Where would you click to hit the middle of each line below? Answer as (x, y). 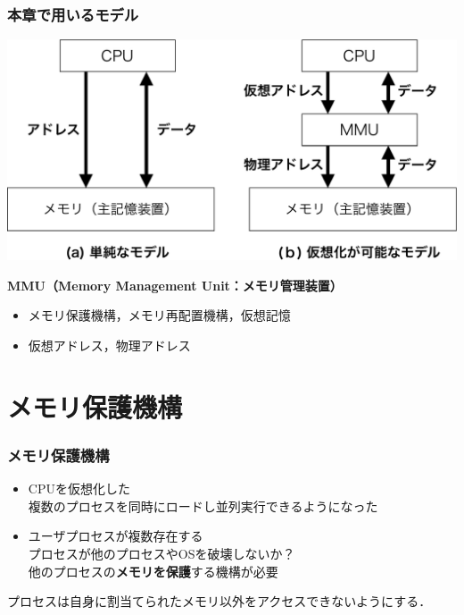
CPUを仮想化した (79, 489)
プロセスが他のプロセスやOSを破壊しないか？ (162, 554)
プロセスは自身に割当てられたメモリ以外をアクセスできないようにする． (220, 601)
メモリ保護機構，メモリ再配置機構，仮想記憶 (159, 315)
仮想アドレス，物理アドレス (109, 345)
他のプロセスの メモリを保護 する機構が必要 (153, 571)
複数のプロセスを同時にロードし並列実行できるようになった (203, 505)
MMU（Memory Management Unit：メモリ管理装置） (175, 285)
